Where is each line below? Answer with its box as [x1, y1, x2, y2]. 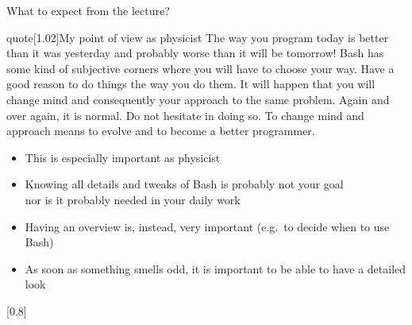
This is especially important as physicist [25, 149, 221, 165]
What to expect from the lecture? [6, 2, 170, 18]
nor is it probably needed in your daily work [25, 191, 241, 207]
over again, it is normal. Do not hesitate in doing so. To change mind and [6, 106, 364, 123]
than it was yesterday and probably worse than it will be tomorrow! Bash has [6, 44, 384, 61]
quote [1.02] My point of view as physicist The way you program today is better [6, 29, 389, 45]
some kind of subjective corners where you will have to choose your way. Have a [6, 60, 395, 76]
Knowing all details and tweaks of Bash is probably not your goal [25, 176, 344, 192]
